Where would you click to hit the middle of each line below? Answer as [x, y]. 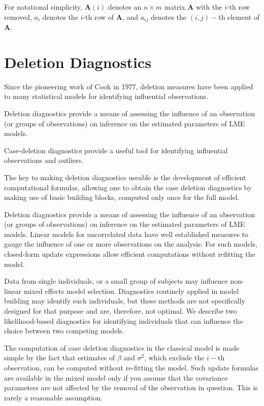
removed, [18, 16]
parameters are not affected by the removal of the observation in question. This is [131, 387]
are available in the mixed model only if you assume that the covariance [116, 377]
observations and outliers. [44, 160]
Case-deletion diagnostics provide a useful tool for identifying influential [116, 150]
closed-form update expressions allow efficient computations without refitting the [130, 254]
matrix [175, 7]
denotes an [125, 7]
